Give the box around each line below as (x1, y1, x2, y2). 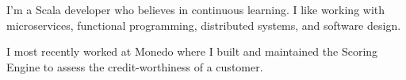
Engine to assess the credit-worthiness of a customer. (6, 58, 263, 75)
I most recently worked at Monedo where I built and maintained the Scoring (6, 43, 378, 60)
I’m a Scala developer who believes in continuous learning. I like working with (6, 2, 385, 17)
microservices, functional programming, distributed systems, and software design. (6, 16, 401, 33)
